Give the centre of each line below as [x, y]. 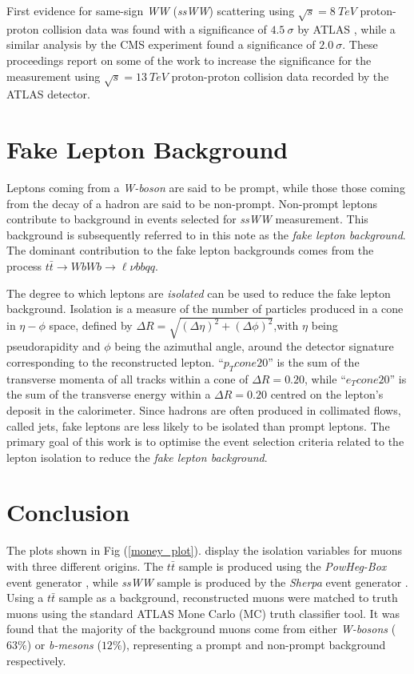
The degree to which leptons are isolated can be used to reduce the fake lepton [199, 293]
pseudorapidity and [54, 346]
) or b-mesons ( [64, 644]
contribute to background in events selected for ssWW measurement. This [187, 219]
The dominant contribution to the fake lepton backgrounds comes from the [190, 250]
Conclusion [68, 512]
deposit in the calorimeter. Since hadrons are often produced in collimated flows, [204, 409]
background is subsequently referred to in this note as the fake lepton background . [206, 234]
